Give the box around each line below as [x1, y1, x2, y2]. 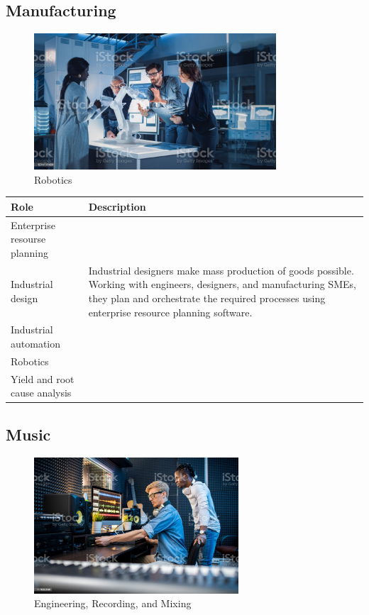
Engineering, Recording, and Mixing [34, 596, 192, 611]
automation [11, 336, 61, 350]
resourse [11, 231, 46, 246]
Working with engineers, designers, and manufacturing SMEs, [88, 277, 356, 292]
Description [88, 199, 146, 214]
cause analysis [11, 385, 72, 400]
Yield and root [11, 371, 75, 386]
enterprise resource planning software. [88, 304, 253, 319]
